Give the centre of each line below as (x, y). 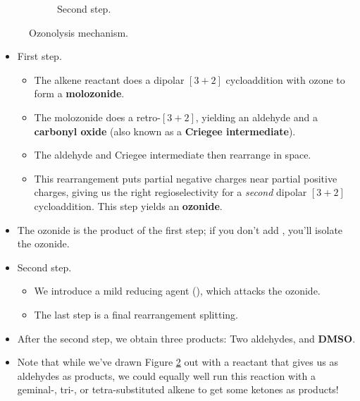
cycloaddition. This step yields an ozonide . (128, 205)
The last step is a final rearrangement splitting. (136, 314)
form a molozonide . (79, 93)
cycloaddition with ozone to (285, 79)
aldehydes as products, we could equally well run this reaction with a (166, 375)
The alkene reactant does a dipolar (109, 79)
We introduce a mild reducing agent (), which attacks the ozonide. (177, 291)
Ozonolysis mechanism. (79, 32)
